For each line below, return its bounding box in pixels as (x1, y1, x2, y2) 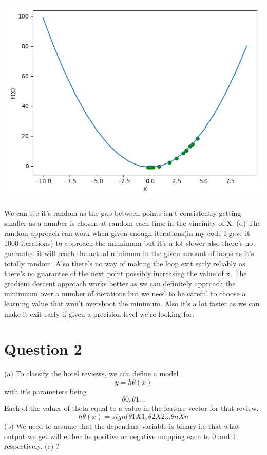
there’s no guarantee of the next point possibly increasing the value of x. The (4, 268, 247, 279)
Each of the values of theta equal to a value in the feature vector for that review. (4, 403, 259, 413)
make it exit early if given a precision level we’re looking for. (4, 308, 195, 319)
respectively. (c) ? (4, 441, 60, 451)
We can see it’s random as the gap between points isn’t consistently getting (4, 207, 241, 218)
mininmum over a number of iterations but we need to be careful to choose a (4, 288, 246, 299)
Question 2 (4, 338, 82, 359)
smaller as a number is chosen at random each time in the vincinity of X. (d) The (4, 217, 261, 228)
